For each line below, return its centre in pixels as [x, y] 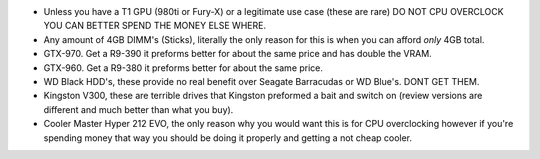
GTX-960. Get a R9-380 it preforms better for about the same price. [183, 67]
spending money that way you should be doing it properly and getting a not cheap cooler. [228, 137]
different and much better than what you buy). [138, 109]
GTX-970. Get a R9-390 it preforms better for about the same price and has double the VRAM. [237, 54]
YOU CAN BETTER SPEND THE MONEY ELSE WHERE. [155, 26]
